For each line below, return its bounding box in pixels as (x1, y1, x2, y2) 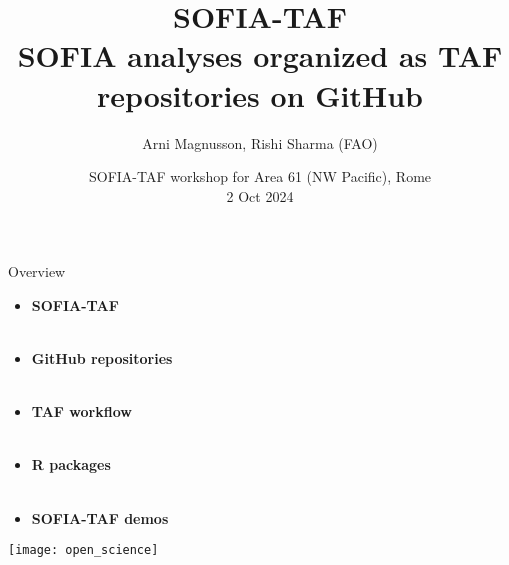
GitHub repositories (31, 348, 173, 369)
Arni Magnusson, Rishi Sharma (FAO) (142, 132, 378, 153)
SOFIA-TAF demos (31, 507, 169, 528)
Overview (8, 261, 66, 282)
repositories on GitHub (96, 74, 424, 115)
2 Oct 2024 (226, 185, 294, 206)
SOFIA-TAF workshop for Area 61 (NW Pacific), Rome (88, 166, 432, 187)
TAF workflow (31, 401, 132, 422)
